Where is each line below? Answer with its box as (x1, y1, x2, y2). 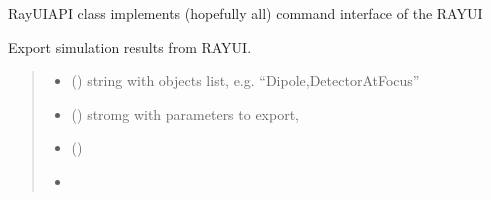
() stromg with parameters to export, (71, 103, 300, 124)
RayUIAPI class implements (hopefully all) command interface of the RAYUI (8, 3, 483, 23)
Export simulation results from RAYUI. (8, 36, 252, 57)
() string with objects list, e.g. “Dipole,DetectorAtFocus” (71, 70, 420, 91)
